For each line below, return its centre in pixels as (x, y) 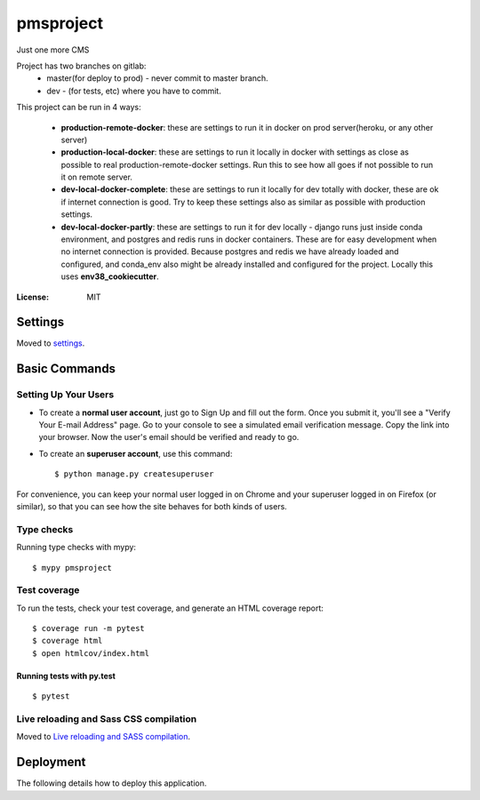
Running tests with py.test (66, 676)
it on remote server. (97, 177)
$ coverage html (68, 641)
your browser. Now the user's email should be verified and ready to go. (169, 437)
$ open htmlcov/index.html (91, 653)
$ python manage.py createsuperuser (134, 474)
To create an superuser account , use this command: (136, 453)
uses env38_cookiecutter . (110, 276)
